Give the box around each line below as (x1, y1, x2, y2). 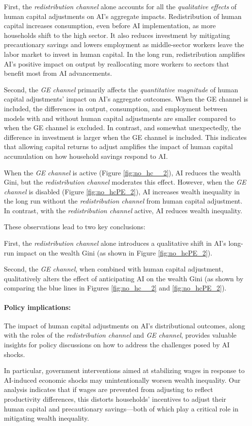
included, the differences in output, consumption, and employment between (4, 103, 228, 113)
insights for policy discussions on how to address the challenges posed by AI (4, 340, 230, 350)
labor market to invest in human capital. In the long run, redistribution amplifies (4, 49, 245, 59)
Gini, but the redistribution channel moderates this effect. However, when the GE (4, 177, 246, 187)
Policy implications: (4, 302, 71, 312)
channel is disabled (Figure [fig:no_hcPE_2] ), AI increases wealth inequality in (4, 186, 240, 196)
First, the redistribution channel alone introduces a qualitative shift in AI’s (4, 238, 226, 248)
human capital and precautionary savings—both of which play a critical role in (4, 403, 238, 413)
